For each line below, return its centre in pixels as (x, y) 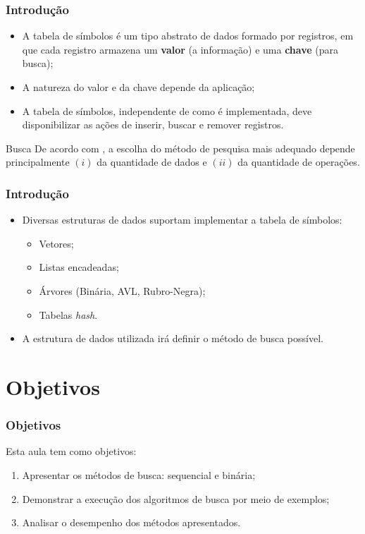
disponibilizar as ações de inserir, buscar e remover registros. (153, 125)
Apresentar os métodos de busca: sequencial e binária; (139, 474)
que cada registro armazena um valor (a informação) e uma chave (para (180, 49)
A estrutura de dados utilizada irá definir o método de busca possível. (173, 338)
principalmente (38, 162)
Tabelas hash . (68, 314)
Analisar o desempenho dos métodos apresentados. (131, 522)
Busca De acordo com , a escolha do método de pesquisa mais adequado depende (180, 148)
